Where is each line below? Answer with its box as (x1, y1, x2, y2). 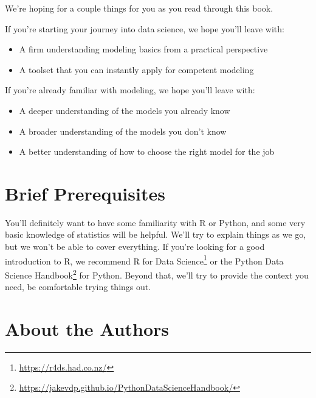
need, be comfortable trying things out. (5, 280, 151, 293)
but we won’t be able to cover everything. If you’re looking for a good (5, 240, 265, 253)
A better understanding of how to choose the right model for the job (19, 145, 275, 158)
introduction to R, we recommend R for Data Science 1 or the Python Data (5, 252, 284, 267)
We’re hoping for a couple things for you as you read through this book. (5, 2, 273, 14)
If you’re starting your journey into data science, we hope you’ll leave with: (5, 22, 284, 35)
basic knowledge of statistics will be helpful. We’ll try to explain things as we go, (5, 228, 306, 241)
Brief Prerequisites (5, 180, 165, 205)
